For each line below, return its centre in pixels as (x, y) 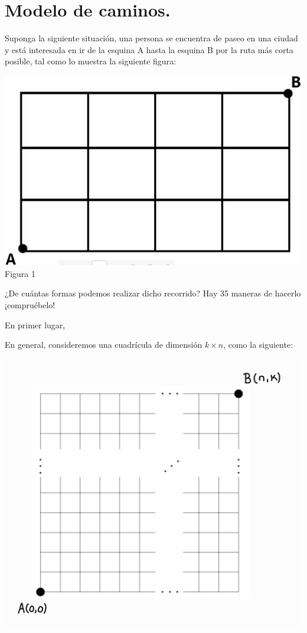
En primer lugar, (35, 324)
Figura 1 (20, 273)
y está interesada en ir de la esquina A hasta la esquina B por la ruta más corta (149, 49)
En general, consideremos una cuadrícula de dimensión (104, 345)
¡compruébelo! (30, 305)
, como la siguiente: (258, 345)
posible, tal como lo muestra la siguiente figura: (91, 61)
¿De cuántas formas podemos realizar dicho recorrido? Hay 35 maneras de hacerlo (153, 293)
